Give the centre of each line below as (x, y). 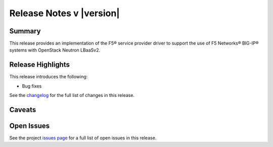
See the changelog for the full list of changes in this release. (72, 95)
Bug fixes (32, 86)
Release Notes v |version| (64, 13)
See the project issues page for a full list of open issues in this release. (83, 138)
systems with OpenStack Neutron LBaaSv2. (55, 50)
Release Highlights (40, 65)
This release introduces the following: (49, 77)
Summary (25, 31)
